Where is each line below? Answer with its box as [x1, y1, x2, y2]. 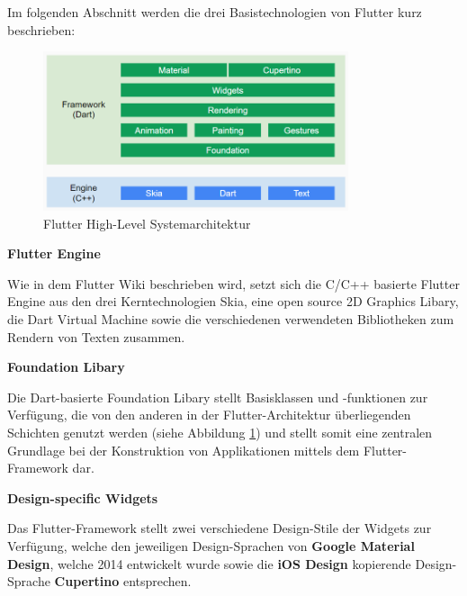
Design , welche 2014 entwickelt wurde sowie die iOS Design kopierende [7, 554, 411, 573]
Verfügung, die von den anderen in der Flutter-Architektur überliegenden [7, 405, 411, 424]
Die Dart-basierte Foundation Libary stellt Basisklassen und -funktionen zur [7, 387, 428, 406]
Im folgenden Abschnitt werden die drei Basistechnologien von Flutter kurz [7, 3, 422, 21]
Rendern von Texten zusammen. [7, 327, 185, 346]
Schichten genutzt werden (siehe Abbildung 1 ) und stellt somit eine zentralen [7, 423, 433, 442]
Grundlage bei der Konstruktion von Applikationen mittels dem [7, 440, 360, 459]
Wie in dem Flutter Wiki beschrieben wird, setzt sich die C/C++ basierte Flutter [7, 274, 460, 293]
